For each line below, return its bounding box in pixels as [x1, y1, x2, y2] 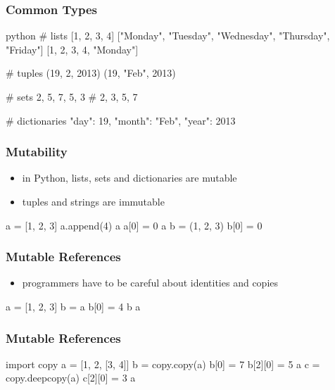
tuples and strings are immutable [22, 194, 165, 208]
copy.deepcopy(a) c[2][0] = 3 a [6, 370, 136, 385]
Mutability [6, 143, 68, 161]
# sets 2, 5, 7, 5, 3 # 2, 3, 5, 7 [6, 89, 138, 103]
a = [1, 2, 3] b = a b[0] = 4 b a [6, 299, 141, 313]
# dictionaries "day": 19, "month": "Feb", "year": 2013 [6, 113, 236, 127]
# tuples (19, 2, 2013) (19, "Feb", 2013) [6, 65, 176, 80]
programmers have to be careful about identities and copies [22, 275, 279, 290]
